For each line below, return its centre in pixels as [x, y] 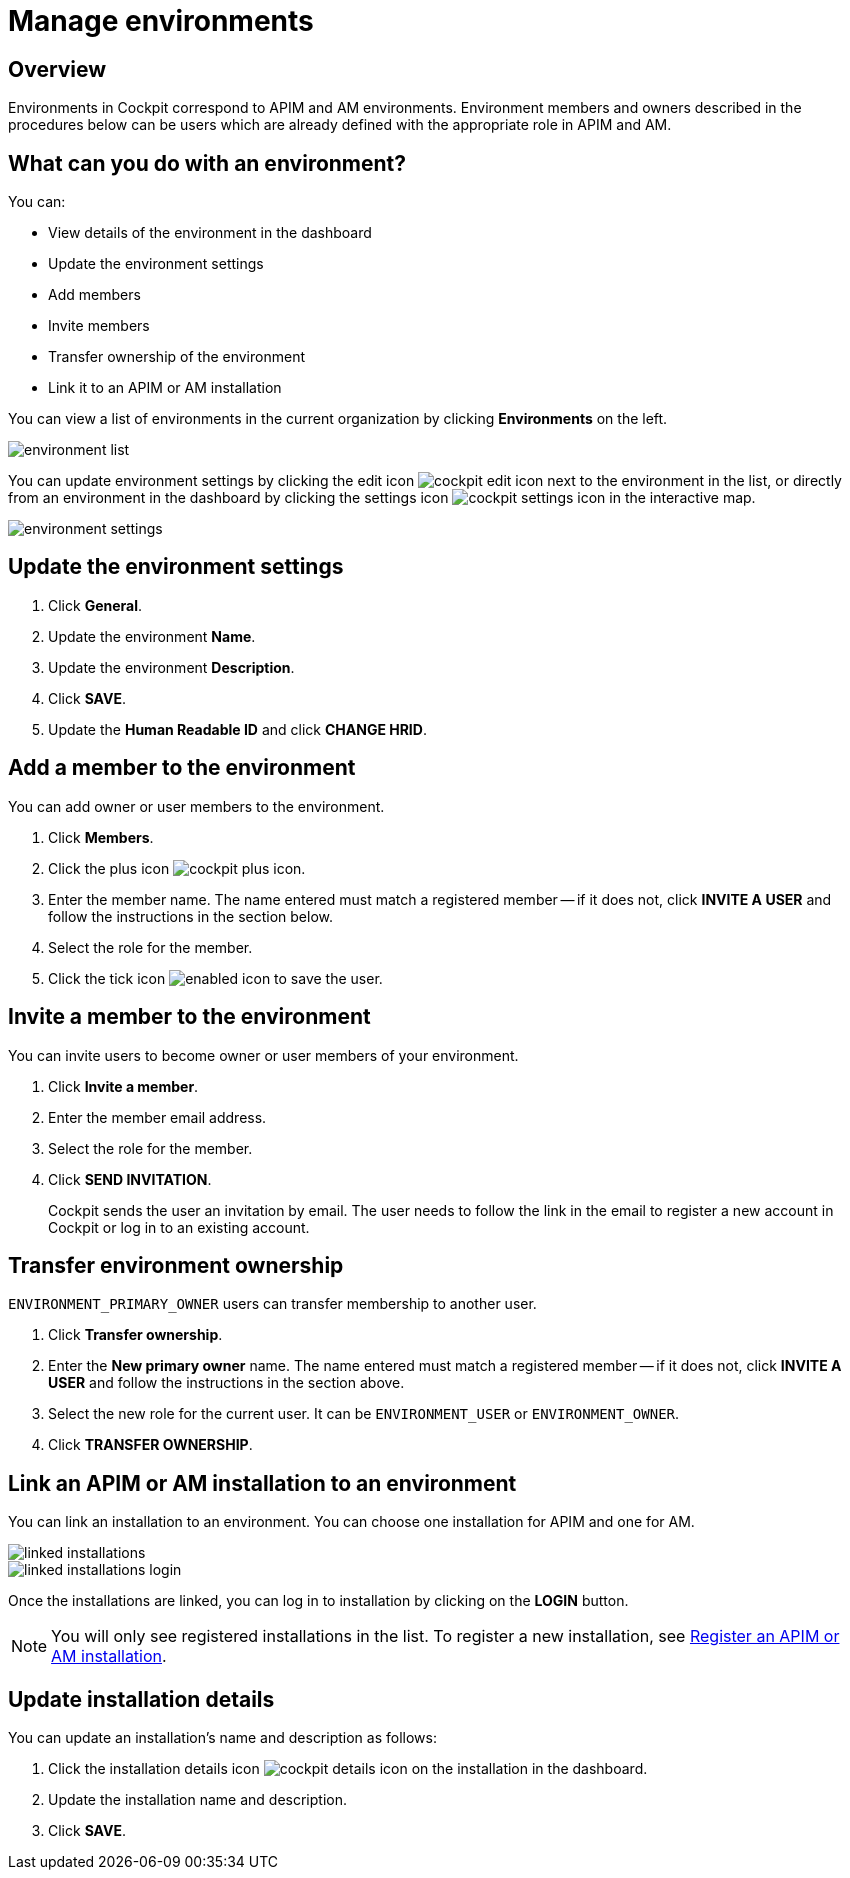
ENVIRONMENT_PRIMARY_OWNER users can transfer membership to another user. [272, 1304]
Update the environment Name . [152, 636]
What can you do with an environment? [207, 163]
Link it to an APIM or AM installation [165, 388]
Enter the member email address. [157, 1117]
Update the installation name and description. [198, 1800]
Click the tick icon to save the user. [215, 978]
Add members [94, 295]
